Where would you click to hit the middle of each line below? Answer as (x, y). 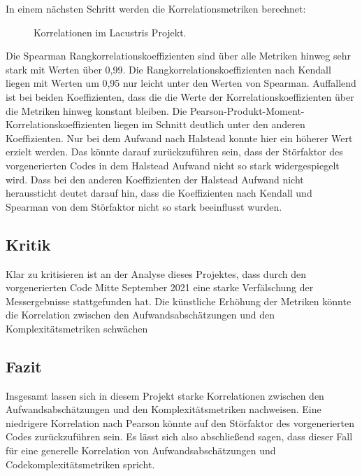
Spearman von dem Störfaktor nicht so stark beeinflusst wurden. (144, 206)
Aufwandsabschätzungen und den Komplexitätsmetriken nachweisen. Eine (164, 409)
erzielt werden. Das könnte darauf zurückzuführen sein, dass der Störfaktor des (174, 152)
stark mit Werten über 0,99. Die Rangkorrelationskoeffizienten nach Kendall (168, 69)
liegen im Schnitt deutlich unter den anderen (210, 124)
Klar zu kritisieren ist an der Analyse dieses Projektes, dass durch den (156, 273)
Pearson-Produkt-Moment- (247, 110)
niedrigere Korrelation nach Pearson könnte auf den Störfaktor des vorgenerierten (180, 422)
